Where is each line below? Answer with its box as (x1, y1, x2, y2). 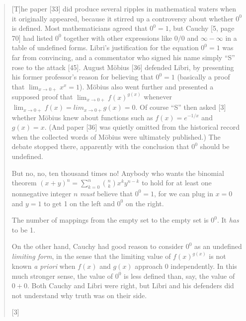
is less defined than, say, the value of (124, 270, 235, 281)
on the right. (125, 198, 164, 208)
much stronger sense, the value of (11, 270, 113, 281)
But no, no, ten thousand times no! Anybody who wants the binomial (11, 167, 224, 178)
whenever (144, 91, 172, 102)
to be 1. (11, 224, 35, 235)
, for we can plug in (154, 188, 214, 198)
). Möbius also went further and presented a (80, 81, 214, 91)
